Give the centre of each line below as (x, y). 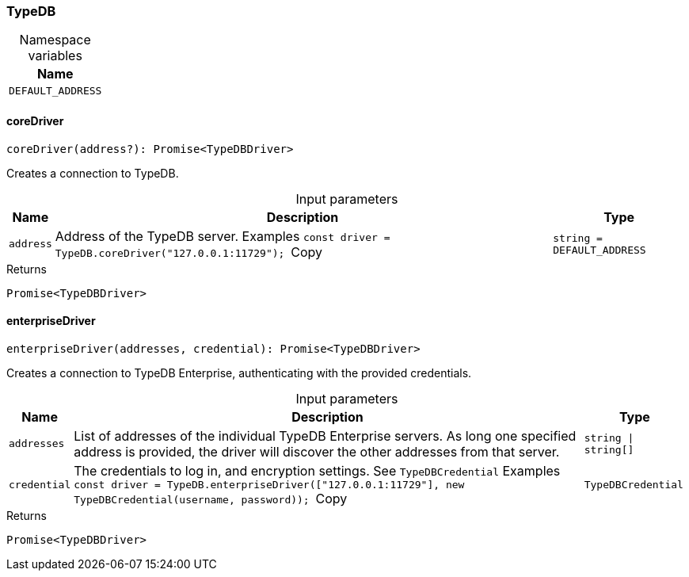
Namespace (55, 40)
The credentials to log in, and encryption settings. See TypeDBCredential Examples (317, 470)
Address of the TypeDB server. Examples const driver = (223, 236)
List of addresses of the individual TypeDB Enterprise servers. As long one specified (325, 436)
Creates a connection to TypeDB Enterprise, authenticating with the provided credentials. (239, 373)
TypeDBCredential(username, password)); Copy (211, 498)
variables (55, 56)
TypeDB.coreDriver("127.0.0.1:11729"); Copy (188, 252)
